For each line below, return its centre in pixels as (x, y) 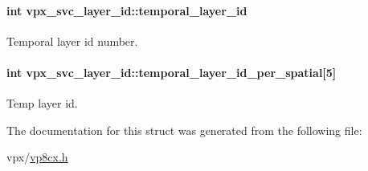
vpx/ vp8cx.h (37, 157)
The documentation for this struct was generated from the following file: (184, 130)
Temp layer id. (42, 103)
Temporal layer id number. (72, 41)
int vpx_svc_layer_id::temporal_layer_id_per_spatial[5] (172, 72)
